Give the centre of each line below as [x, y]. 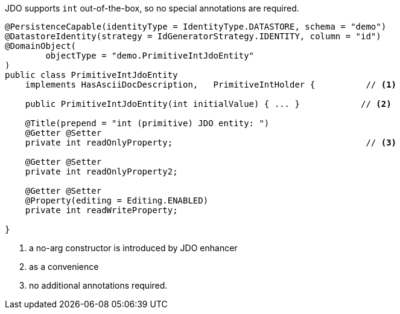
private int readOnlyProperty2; [101, 171]
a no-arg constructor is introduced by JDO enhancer [133, 248]
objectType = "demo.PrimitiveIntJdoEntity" [150, 56]
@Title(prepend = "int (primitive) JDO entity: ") [147, 123]
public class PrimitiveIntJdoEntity [91, 75]
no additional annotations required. [98, 285]
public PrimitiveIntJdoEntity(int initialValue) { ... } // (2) [208, 104]
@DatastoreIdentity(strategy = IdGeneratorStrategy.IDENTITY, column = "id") [193, 36]
